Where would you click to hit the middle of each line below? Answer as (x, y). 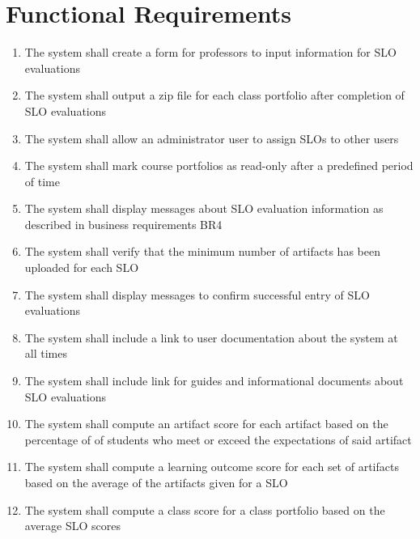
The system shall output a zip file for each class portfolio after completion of (214, 95)
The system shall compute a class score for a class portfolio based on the (205, 509)
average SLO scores (73, 526)
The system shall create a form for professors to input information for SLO (210, 52)
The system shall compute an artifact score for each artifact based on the (206, 424)
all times (46, 353)
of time (42, 181)
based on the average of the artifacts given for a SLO (156, 482)
